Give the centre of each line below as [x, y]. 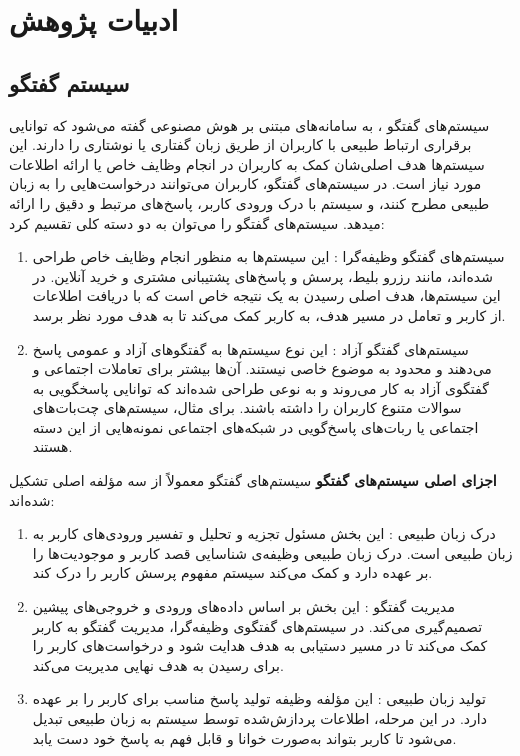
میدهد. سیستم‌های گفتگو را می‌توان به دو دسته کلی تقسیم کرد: [197, 222]
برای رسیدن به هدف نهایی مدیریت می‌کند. [158, 664]
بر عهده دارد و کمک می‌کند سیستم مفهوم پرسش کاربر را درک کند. [232, 572]
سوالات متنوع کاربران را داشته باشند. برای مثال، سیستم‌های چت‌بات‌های [247, 407]
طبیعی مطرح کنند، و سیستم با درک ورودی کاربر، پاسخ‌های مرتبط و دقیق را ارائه [249, 202]
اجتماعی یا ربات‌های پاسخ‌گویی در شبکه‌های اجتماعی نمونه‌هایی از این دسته [255, 426]
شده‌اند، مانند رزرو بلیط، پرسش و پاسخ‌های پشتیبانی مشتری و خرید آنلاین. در [262, 275]
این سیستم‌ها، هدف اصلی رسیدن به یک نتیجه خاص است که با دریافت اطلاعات [266, 295]
